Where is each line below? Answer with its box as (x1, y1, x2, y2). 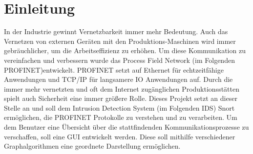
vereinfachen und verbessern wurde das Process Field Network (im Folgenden (4, 55, 235, 65)
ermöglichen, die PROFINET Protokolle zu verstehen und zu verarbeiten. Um (4, 112, 237, 122)
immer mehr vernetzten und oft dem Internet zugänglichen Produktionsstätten (4, 83, 240, 94)
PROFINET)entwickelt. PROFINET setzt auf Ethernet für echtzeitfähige (4, 64, 224, 75)
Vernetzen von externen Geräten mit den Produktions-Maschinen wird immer (4, 36, 236, 46)
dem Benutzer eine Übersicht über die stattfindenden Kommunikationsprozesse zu (4, 122, 249, 132)
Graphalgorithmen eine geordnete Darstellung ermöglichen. (4, 141, 181, 151)
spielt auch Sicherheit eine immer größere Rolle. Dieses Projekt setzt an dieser (4, 93, 237, 103)
